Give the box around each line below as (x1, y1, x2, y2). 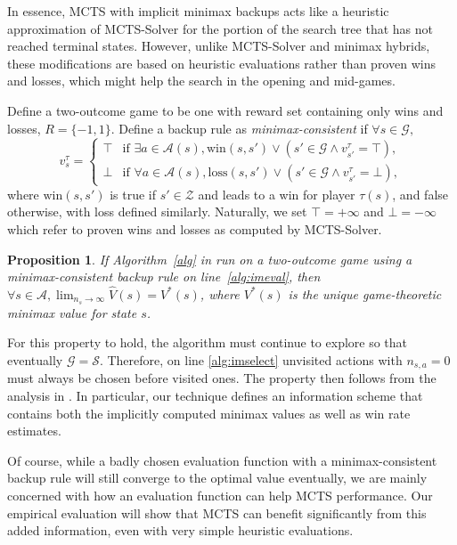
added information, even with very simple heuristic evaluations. (7, 521, 354, 540)
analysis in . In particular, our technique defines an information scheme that (7, 386, 423, 404)
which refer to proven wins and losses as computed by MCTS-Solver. (7, 219, 382, 238)
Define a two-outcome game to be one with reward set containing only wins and (7, 101, 444, 119)
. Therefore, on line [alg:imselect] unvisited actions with (99, 350, 403, 369)
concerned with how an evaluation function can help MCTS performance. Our (7, 485, 433, 504)
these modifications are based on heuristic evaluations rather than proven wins (7, 53, 436, 72)
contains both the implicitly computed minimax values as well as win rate (7, 403, 411, 422)
